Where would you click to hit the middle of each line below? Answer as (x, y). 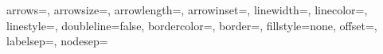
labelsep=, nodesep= (57, 41)
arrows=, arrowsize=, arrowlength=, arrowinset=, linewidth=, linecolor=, (187, 10)
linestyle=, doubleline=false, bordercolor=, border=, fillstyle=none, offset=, (192, 25)
